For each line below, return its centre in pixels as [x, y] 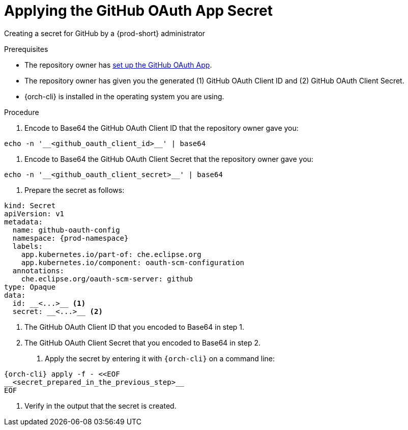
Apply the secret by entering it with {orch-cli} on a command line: [160, 358]
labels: [27, 246]
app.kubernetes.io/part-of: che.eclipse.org [111, 254]
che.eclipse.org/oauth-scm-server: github [107, 279]
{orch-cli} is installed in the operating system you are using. [124, 96]
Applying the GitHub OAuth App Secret [138, 11]
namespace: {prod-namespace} [70, 238]
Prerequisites [26, 49]
